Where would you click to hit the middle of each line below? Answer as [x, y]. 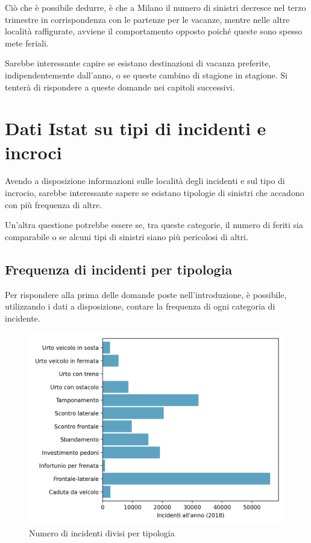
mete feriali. [27, 43]
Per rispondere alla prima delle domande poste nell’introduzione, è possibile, [146, 294]
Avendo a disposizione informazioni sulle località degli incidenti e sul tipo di [145, 181]
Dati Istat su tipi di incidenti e [136, 128]
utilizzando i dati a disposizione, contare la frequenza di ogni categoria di [140, 306]
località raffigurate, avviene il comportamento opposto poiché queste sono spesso [154, 31]
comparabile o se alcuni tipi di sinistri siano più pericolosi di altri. [127, 236]
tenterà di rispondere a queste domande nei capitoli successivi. [120, 87]
